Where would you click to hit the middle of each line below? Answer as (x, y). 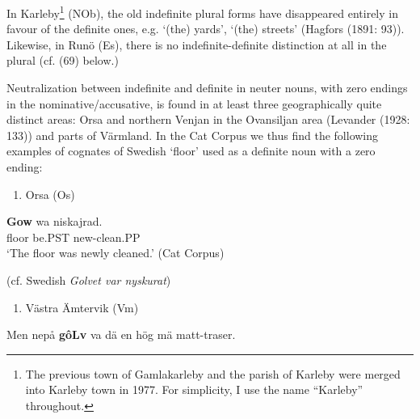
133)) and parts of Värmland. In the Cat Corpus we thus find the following (193, 135)
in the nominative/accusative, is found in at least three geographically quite (194, 103)
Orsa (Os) (50, 194)
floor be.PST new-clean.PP (73, 237)
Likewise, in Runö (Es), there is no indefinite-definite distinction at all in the (197, 44)
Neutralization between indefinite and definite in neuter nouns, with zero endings (207, 88)
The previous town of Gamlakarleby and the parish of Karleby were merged (213, 373)
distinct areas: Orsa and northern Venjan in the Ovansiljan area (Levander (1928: (208, 119)
